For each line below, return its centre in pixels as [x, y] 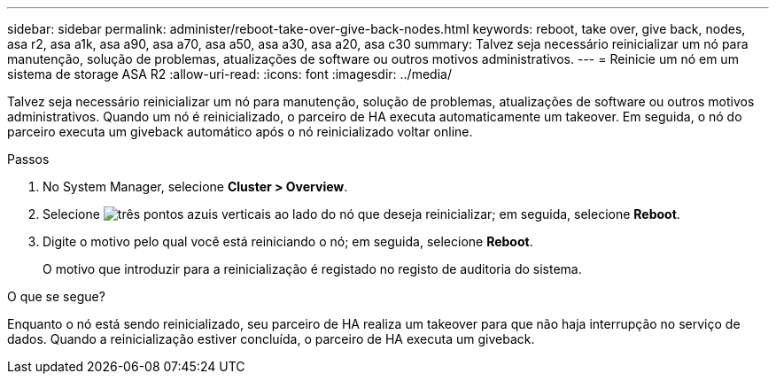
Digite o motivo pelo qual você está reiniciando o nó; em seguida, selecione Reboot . [288, 241]
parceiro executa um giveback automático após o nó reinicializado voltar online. [240, 132]
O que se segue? [56, 296]
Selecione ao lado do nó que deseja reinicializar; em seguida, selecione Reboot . [361, 214]
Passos [28, 159]
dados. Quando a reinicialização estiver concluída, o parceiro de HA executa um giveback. [271, 339]
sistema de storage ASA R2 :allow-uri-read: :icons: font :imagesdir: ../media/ [229, 74]
